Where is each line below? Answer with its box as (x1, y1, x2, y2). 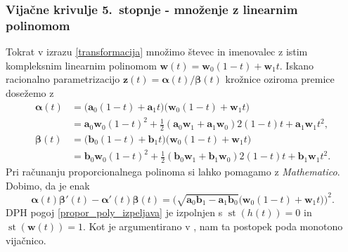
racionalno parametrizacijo (6, 72, 120, 86)
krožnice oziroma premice (225, 72, 335, 86)
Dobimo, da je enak (6, 178, 90, 192)
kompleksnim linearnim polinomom (6, 58, 157, 72)
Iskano (285, 58, 314, 72)
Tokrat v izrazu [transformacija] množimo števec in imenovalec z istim (6, 44, 308, 59)
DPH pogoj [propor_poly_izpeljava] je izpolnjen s (6, 205, 223, 220)
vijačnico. (6, 232, 46, 247)
